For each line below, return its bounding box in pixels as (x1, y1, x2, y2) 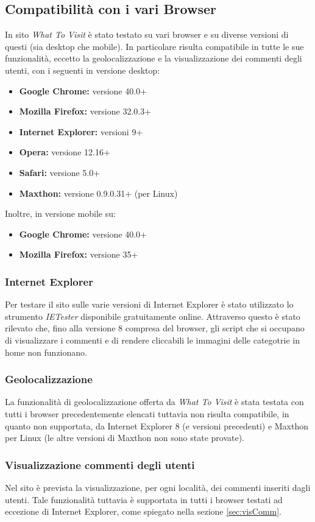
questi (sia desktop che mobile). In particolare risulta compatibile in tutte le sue (5, 40, 304, 52)
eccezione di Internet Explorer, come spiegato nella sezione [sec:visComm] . (5, 505, 282, 518)
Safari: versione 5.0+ (19, 166, 101, 178)
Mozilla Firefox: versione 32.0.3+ (19, 105, 152, 118)
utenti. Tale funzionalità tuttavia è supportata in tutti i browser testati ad (5, 493, 283, 506)
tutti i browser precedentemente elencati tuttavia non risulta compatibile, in (5, 407, 289, 420)
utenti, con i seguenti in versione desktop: (5, 63, 160, 76)
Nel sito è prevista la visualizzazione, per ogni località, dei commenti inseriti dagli (5, 481, 311, 493)
